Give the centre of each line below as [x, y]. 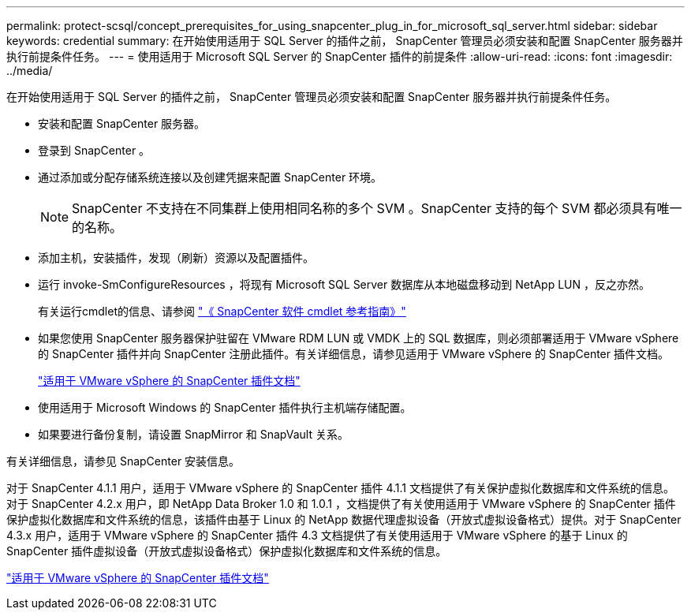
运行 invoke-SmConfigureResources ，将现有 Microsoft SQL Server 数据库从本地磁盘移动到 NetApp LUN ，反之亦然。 [344, 284]
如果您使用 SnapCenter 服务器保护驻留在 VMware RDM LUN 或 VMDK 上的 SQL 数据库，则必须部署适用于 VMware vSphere [359, 338]
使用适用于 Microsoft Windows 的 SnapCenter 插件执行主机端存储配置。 [225, 407]
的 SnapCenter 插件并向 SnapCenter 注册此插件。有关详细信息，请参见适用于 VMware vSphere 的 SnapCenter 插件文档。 [353, 354]
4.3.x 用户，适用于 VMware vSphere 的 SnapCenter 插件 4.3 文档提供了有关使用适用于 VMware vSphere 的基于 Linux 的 [317, 535]
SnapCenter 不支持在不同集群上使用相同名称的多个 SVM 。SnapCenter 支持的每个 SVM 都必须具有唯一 [377, 208]
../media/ [30, 71]
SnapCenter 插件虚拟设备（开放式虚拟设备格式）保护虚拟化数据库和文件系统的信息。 [227, 551]
